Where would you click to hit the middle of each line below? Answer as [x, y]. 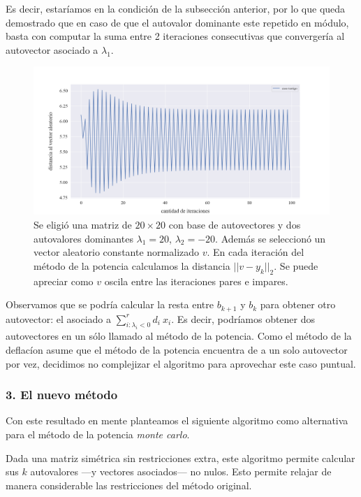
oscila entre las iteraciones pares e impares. [196, 281]
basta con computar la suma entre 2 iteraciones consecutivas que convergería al [175, 36]
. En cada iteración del [256, 252]
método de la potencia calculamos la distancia [132, 265]
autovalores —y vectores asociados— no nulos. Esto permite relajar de [181, 471]
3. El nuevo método [62, 395]
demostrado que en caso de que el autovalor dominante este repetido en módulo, [177, 22]
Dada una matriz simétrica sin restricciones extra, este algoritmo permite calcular [180, 458]
